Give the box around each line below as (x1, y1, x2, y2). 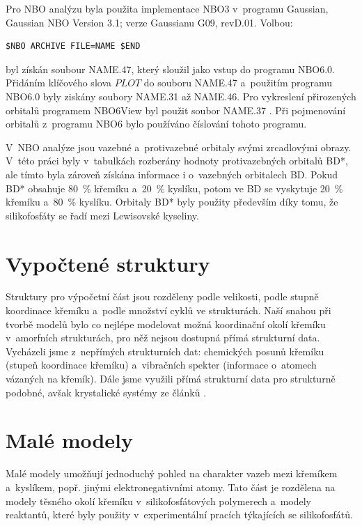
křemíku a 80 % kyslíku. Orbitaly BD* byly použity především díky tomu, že (6, 194, 338, 209)
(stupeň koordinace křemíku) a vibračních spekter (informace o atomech (6, 357, 317, 372)
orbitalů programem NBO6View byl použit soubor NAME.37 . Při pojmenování (6, 102, 346, 117)
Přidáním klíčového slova (6, 75, 111, 90)
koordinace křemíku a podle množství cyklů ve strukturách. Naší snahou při (6, 303, 331, 318)
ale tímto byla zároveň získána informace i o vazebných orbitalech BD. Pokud (6, 167, 338, 181)
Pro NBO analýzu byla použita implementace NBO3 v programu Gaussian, (6, 1, 329, 15)
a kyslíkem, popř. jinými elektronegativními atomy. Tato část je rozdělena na (6, 479, 336, 494)
